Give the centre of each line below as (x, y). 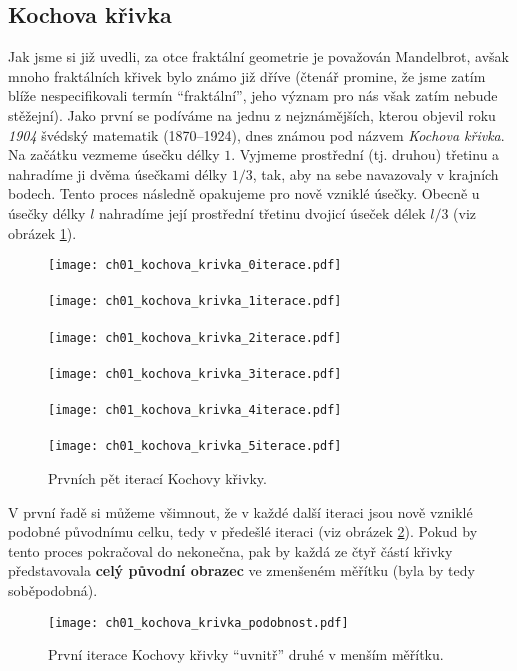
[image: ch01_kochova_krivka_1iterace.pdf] (195, 301)
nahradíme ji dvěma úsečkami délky (118, 173)
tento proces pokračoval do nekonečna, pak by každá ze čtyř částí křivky (230, 550)
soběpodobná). (53, 590)
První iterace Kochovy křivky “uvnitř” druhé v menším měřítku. (246, 654)
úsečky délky (47, 212)
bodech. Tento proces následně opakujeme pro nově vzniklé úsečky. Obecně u (244, 193)
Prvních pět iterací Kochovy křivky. (157, 478)
